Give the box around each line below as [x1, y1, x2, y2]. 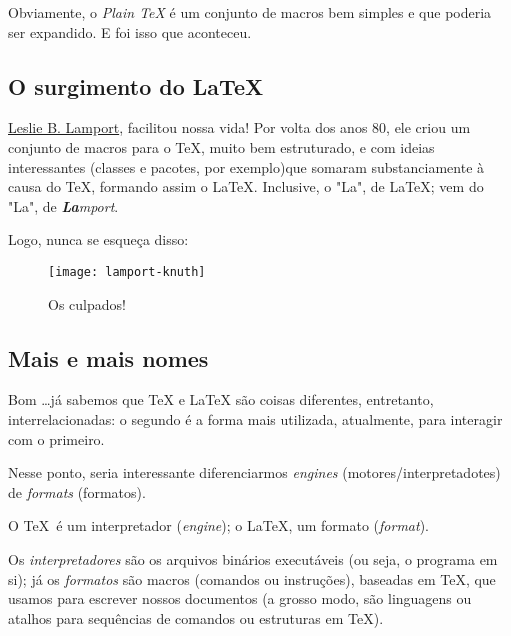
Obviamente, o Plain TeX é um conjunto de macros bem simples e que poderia [8, 2, 492, 22]
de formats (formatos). [8, 481, 146, 502]
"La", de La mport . [8, 195, 119, 216]
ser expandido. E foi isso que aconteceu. [8, 21, 252, 42]
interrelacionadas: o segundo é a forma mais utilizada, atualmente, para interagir [8, 409, 503, 429]
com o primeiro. [8, 428, 105, 449]
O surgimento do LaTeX [8, 70, 264, 101]
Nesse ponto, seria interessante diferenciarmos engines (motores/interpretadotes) [8, 462, 501, 483]
